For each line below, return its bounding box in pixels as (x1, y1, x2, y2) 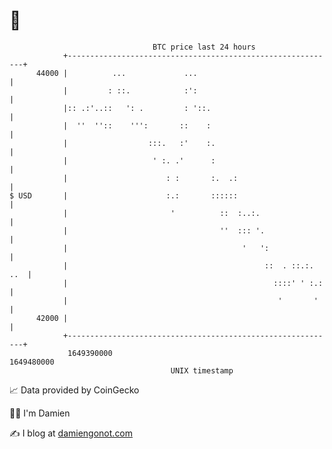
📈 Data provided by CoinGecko (9, 384, 140, 396)
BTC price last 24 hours (152, 42, 256, 52)
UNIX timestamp (170, 365, 234, 376)
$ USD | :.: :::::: (9, 190, 239, 201)
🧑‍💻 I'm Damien (9, 407, 71, 419)
